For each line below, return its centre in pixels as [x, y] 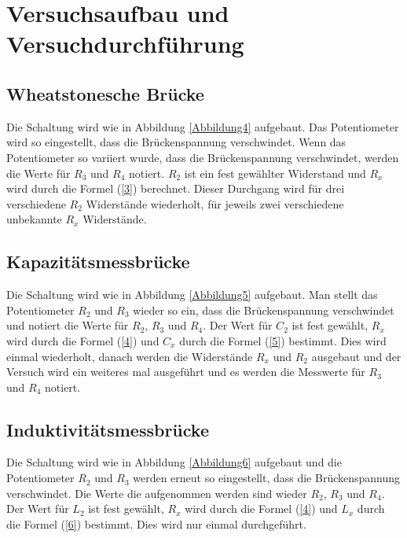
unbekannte [34, 219]
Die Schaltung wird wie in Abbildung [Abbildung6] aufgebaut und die [174, 462]
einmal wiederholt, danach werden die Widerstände [130, 356]
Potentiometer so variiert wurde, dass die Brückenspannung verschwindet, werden [203, 157]
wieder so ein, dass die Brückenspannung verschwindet [264, 310]
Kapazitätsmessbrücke [98, 262]
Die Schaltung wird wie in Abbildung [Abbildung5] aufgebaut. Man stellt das [192, 295]
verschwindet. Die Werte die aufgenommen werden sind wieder [157, 493]
